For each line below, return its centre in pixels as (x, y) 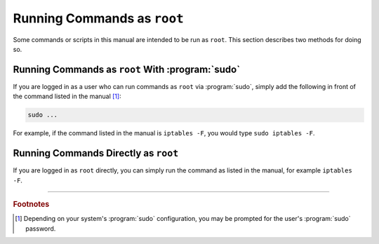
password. (41, 229)
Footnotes (31, 204)
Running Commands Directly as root (96, 153)
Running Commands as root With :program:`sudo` (127, 69)
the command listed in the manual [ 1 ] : (67, 96)
